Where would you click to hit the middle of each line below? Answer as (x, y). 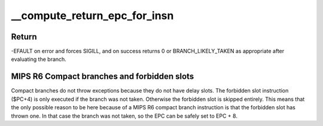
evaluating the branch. (39, 59)
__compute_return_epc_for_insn (92, 16)
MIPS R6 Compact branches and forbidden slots (103, 77)
